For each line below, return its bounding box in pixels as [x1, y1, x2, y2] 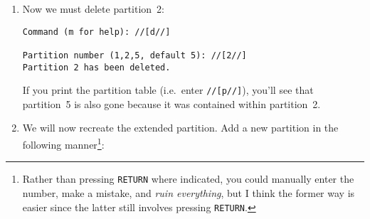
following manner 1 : [22, 135, 105, 151]
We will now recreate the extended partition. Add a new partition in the [22, 120, 339, 135]
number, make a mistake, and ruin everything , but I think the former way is [22, 185, 355, 200]
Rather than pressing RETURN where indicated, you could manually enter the [22, 171, 354, 186]
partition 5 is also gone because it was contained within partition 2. [22, 96, 321, 111]
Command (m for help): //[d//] [22, 26, 171, 37]
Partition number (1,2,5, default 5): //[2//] [22, 50, 247, 60]
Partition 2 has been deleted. [22, 62, 171, 73]
